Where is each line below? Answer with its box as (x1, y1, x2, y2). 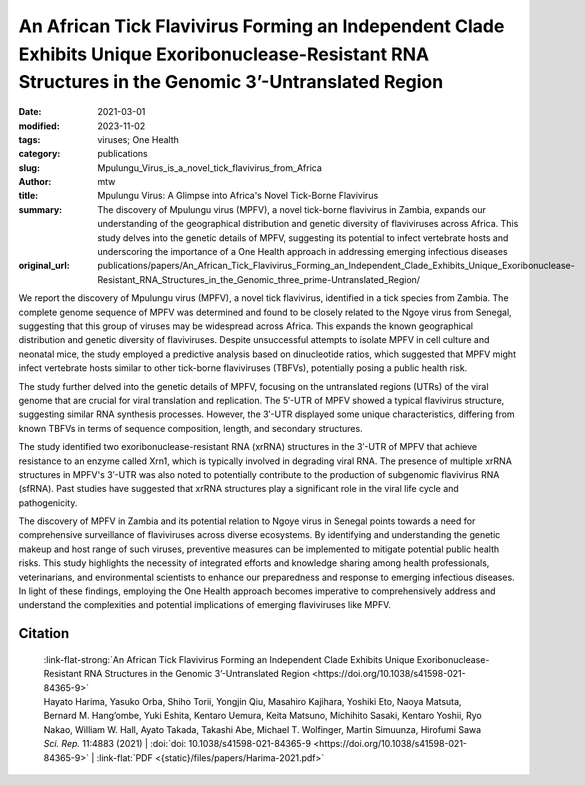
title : (18, 190, 39, 202)
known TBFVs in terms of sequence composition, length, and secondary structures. (18, 422, 364, 434)
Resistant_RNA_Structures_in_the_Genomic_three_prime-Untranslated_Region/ (97, 273, 420, 285)
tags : (18, 133, 41, 145)
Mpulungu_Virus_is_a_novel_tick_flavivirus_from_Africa (97, 161, 322, 174)
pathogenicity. (18, 496, 78, 509)
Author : (18, 176, 52, 188)
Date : (18, 106, 42, 118)
